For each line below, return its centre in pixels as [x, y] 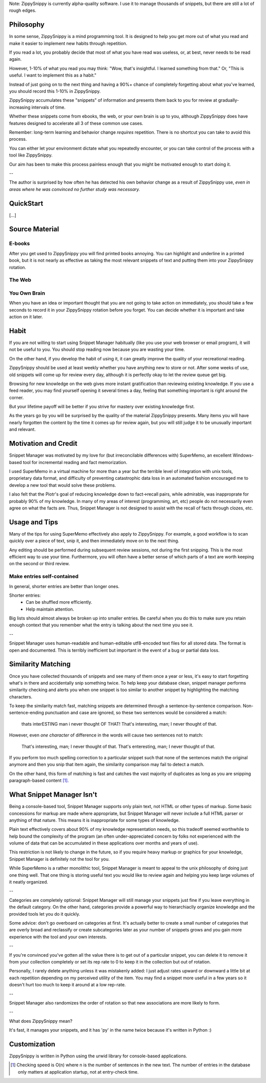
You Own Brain [27, 293]
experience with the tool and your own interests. [58, 937]
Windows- [243, 455]
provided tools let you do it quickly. [45, 914]
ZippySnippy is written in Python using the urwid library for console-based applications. [98, 1056]
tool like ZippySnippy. [31, 155]
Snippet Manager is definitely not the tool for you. [59, 859]
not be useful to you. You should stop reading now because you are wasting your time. [97, 349]
